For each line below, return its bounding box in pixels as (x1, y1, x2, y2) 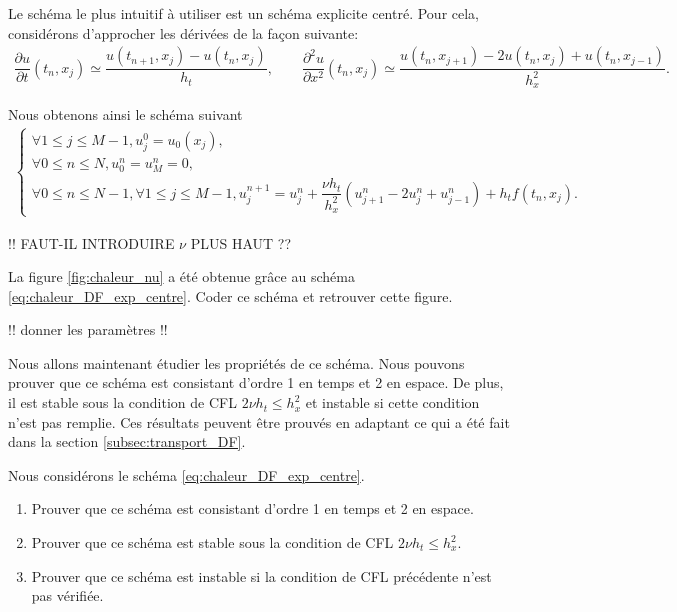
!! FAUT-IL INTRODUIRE (8, 232, 175, 253)
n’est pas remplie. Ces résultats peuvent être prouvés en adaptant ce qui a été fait (8, 411, 510, 432)
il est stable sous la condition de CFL (8, 392, 237, 413)
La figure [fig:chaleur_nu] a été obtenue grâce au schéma (8, 266, 355, 287)
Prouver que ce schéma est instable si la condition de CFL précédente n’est (31, 565, 492, 586)
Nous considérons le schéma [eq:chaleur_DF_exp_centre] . (8, 464, 365, 485)
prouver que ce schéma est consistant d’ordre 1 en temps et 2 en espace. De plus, (8, 372, 504, 393)
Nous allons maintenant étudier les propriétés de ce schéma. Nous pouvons (8, 352, 465, 373)
